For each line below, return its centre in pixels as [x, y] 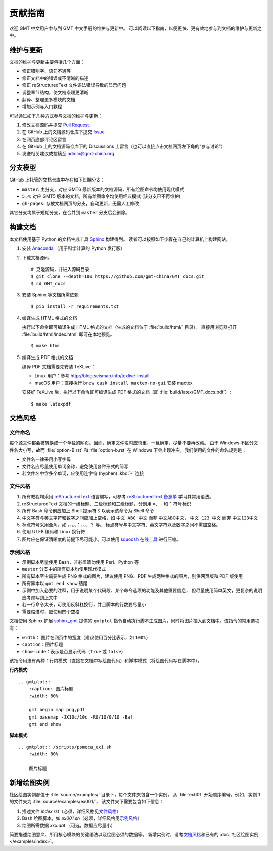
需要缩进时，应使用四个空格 [51, 611]
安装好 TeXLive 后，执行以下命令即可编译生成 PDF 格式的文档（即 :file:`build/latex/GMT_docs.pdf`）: [126, 392]
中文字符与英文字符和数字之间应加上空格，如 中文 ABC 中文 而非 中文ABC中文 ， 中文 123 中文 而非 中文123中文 [140, 518]
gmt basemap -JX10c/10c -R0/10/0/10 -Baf [81, 717]
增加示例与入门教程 [42, 107]
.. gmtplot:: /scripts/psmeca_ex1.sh [65, 747]
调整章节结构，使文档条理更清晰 [55, 92]
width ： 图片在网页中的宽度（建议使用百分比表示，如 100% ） [86, 637]
